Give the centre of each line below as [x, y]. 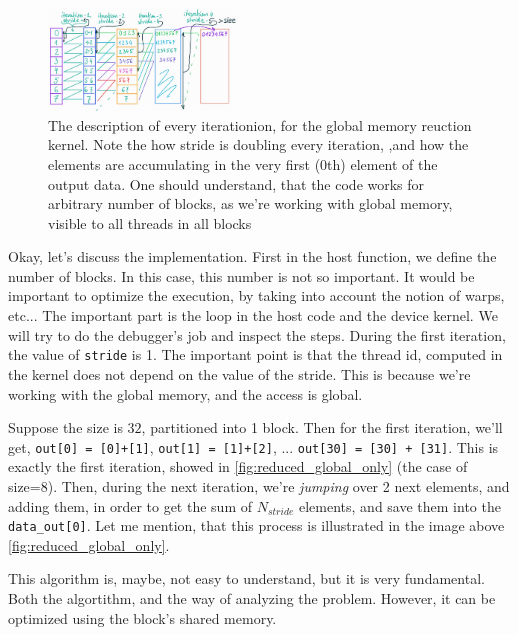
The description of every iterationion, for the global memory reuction [260, 124]
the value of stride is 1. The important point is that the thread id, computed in [255, 354]
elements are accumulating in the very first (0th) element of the [243, 163]
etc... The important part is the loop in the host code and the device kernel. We [253, 315]
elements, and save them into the [400, 505]
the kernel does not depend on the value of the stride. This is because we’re [239, 373]
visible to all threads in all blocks [150, 222]
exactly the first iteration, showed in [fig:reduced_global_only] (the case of [238, 466]
